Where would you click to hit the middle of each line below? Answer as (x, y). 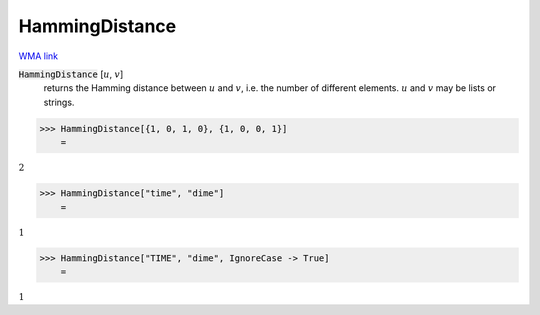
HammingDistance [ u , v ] (71, 74)
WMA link (38, 56)
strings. (59, 102)
